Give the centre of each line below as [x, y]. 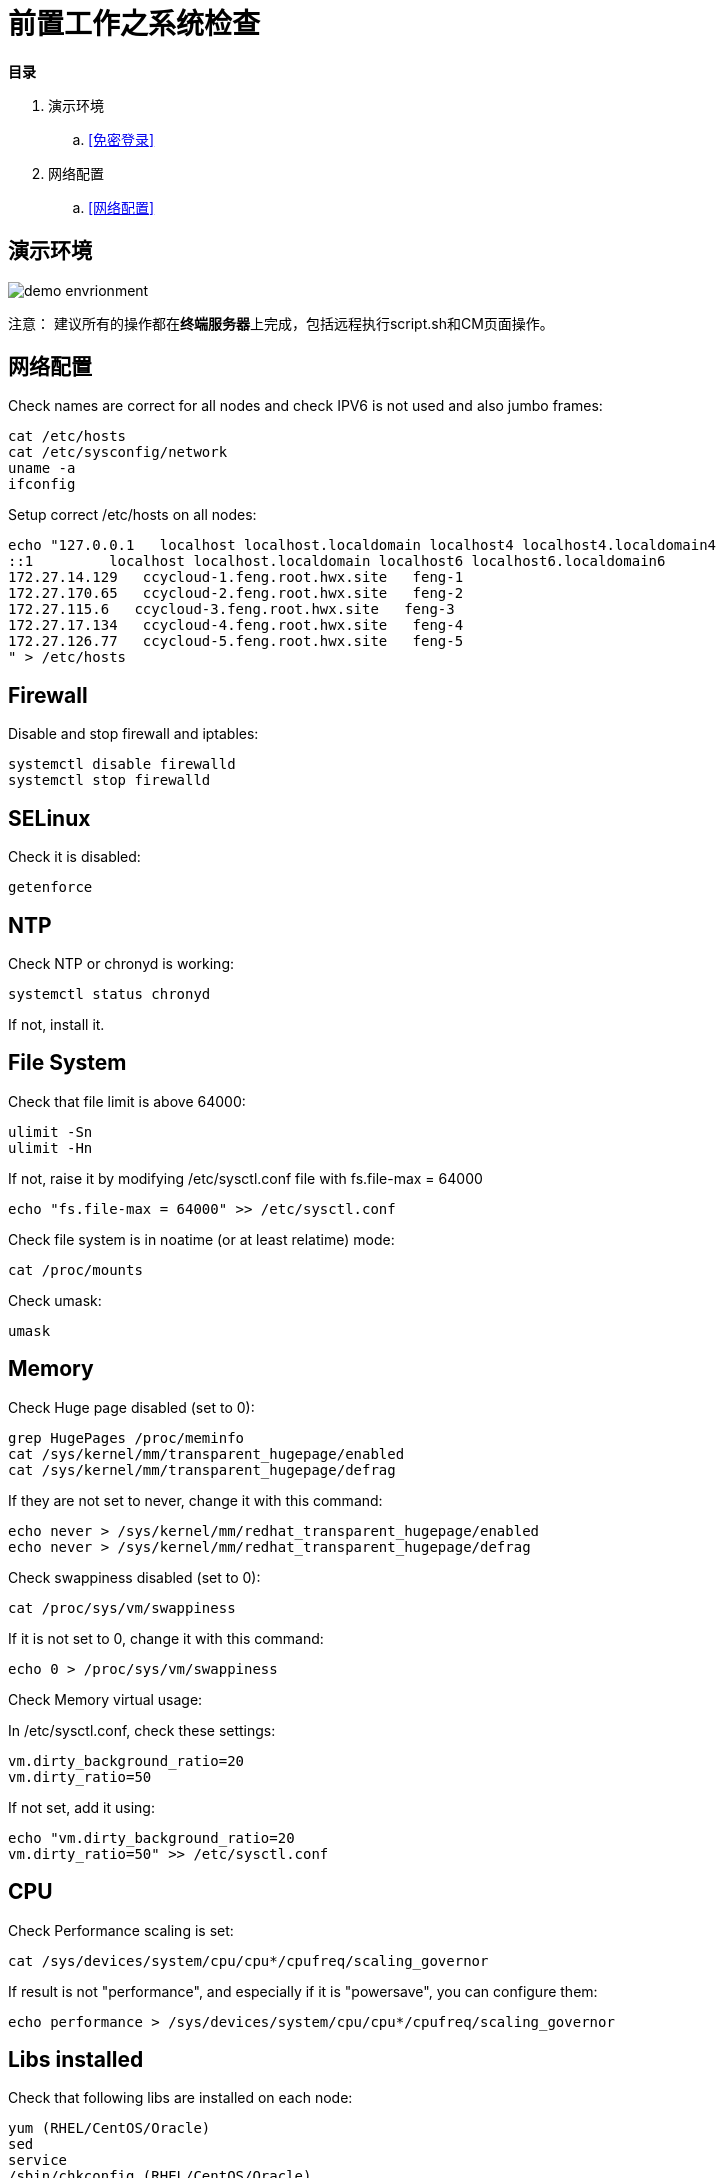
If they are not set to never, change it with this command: [195, 1500]
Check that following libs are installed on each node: [180, 2098]
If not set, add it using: [81, 1807]
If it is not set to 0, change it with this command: [166, 1638]
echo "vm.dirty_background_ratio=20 [151, 1837]
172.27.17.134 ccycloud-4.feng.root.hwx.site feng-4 [236, 625]
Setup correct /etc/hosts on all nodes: [132, 515]
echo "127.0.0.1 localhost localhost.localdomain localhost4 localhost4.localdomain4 [362, 545]
